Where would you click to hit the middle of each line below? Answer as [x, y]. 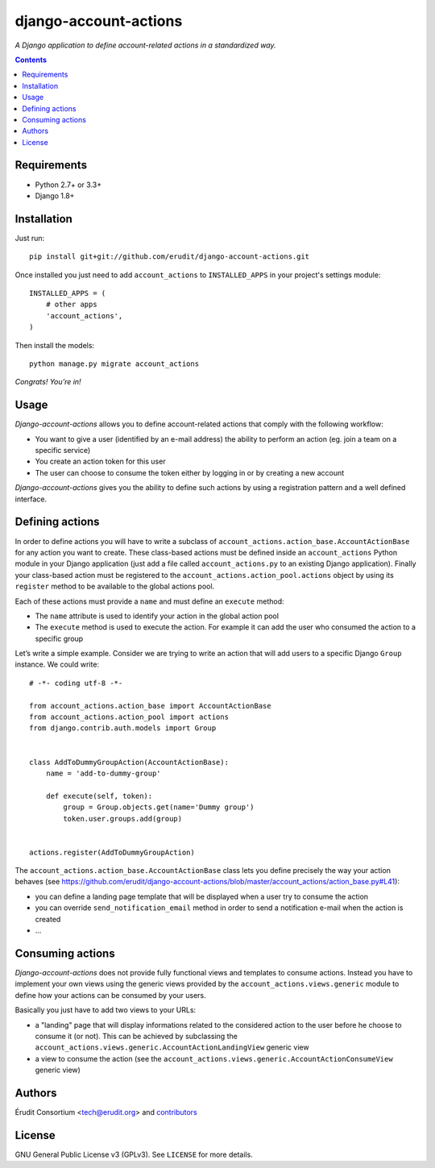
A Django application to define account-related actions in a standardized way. [146, 45]
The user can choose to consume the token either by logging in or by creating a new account [190, 472]
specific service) [63, 451]
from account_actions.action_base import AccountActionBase [150, 706]
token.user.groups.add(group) [123, 819]
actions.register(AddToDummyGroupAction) [112, 852]
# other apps [71, 305]
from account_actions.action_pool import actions [129, 717]
